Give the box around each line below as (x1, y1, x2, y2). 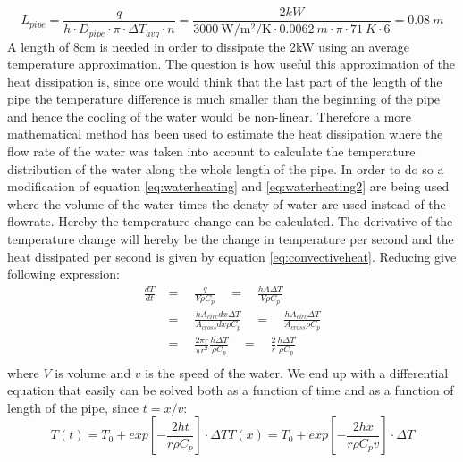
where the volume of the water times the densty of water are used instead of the (7, 194, 446, 213)
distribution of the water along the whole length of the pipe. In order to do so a (7, 159, 444, 178)
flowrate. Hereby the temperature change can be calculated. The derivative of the (7, 212, 453, 231)
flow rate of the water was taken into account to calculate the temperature (7, 142, 416, 161)
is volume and (55, 363, 131, 382)
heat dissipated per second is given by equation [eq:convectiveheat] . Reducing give (7, 247, 457, 265)
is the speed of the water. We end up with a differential (145, 363, 449, 382)
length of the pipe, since (7, 398, 139, 416)
